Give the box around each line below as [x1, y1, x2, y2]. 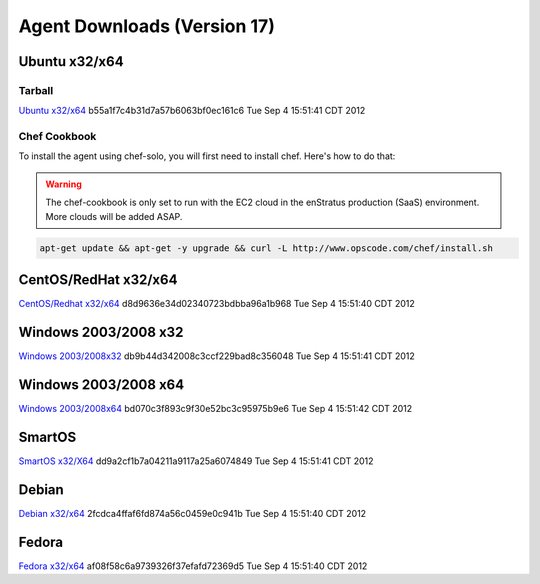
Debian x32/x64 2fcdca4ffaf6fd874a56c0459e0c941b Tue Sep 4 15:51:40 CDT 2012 [18, 507, 367, 519]
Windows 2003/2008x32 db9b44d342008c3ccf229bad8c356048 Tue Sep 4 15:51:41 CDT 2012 [18, 350, 415, 362]
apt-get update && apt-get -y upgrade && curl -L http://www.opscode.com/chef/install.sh [39, 242, 494, 254]
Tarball [18, 83, 54, 97]
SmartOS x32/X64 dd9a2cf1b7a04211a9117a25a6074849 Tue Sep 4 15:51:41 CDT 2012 [18, 455, 374, 467]
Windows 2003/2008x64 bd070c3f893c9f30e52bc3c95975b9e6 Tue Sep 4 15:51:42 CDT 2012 [18, 402, 413, 414]
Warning [45, 178, 82, 190]
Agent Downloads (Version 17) [18, 15, 275, 37]
